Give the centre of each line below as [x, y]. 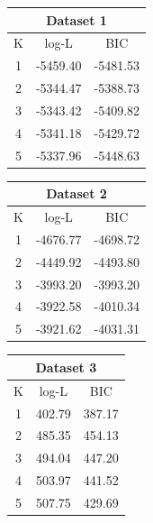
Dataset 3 [66, 367]
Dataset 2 [76, 193]
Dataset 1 [76, 19]
